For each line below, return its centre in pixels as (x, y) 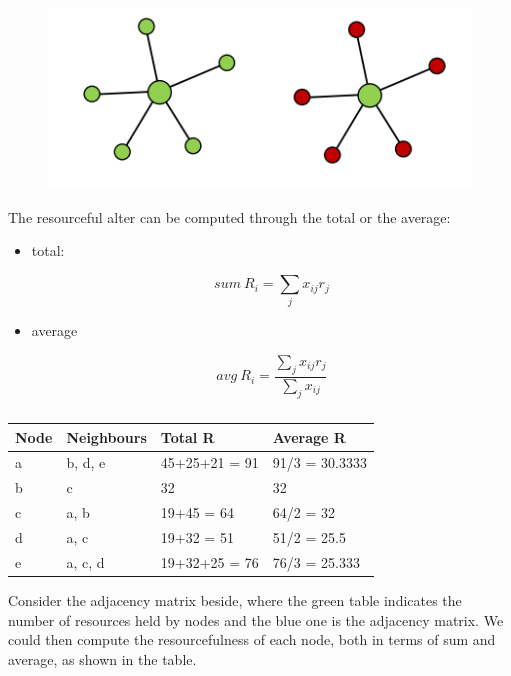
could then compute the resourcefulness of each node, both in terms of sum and (252, 639)
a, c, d (85, 561)
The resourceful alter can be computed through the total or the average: (229, 216)
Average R (309, 436)
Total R (187, 436)
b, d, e (86, 462)
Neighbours (106, 436)
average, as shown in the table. (102, 658)
